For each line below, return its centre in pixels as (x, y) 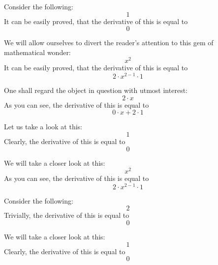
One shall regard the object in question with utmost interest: (96, 90)
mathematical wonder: (37, 52)
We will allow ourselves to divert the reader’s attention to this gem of (109, 43)
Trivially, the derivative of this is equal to (67, 215)
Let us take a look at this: (43, 127)
